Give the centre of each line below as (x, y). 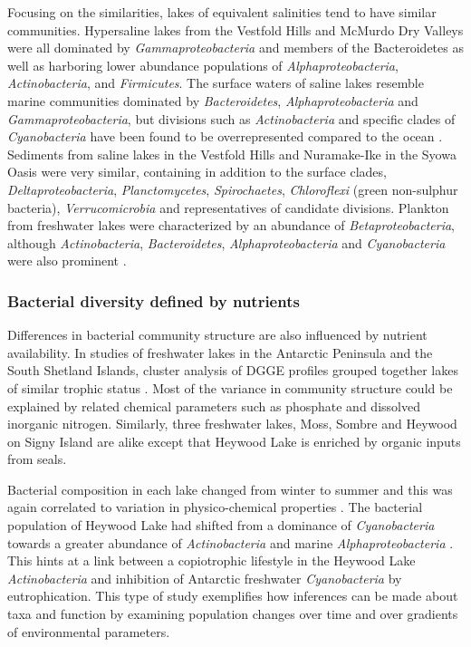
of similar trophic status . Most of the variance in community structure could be (230, 387)
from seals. (37, 459)
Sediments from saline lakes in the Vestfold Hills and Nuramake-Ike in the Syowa (232, 154)
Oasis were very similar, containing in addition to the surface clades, (197, 172)
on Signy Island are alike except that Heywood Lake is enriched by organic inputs (234, 441)
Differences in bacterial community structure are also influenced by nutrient (217, 335)
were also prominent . (67, 261)
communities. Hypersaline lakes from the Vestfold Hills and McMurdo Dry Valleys (235, 29)
